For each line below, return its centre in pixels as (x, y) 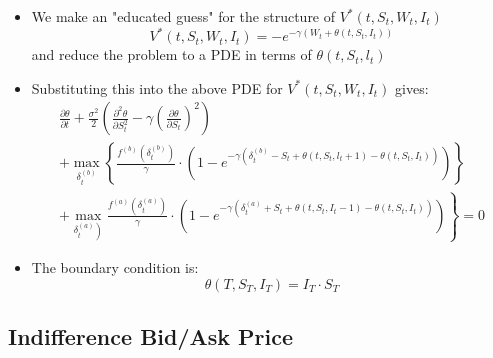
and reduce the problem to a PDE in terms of (171, 54)
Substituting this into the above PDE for (157, 87)
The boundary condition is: (115, 267)
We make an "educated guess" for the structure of (183, 16)
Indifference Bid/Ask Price (151, 336)
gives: (412, 87)
